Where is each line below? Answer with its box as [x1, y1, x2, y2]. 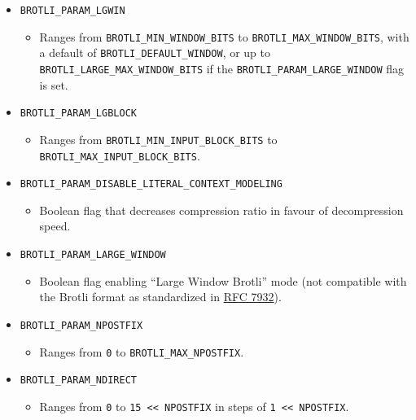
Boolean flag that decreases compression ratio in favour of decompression [39, 201, 404, 218]
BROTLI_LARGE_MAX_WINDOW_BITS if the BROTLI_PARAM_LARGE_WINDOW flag [39, 59, 405, 77]
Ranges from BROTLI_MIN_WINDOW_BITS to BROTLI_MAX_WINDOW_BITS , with [39, 28, 409, 45]
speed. [39, 217, 71, 234]
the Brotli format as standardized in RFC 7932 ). [39, 288, 282, 305]
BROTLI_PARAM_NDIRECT [20, 374, 137, 387]
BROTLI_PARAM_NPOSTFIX [20, 319, 143, 331]
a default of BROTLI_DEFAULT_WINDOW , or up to [39, 44, 271, 61]
